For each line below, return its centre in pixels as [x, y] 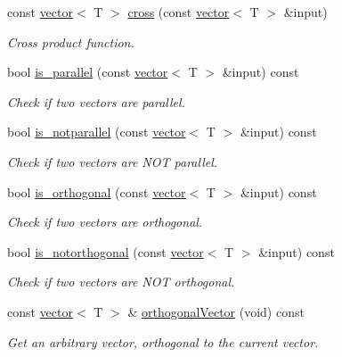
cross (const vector [179, 12]
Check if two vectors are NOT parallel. [113, 161]
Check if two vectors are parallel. [96, 101]
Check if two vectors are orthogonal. [105, 222]
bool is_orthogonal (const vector [97, 191]
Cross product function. [71, 42]
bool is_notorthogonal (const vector [106, 251]
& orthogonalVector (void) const [216, 311]
